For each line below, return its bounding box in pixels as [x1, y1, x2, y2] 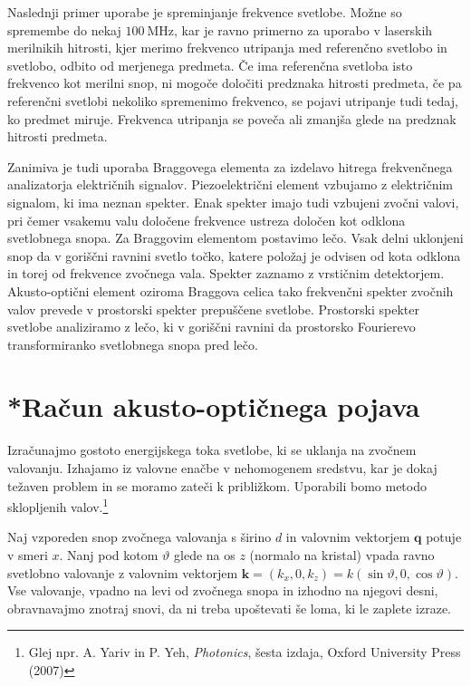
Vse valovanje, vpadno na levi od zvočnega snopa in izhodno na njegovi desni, [7, 581, 438, 600]
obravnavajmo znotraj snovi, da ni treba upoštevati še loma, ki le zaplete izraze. [7, 598, 451, 617]
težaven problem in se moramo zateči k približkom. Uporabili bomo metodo [7, 476, 427, 495]
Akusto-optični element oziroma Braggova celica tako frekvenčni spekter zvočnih [7, 281, 454, 300]
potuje [426, 527, 462, 546]
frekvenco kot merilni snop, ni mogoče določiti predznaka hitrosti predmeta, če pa [7, 73, 462, 92]
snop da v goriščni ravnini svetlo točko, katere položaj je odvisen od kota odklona [7, 246, 461, 265]
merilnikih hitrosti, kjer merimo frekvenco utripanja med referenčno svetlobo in [7, 38, 447, 57]
